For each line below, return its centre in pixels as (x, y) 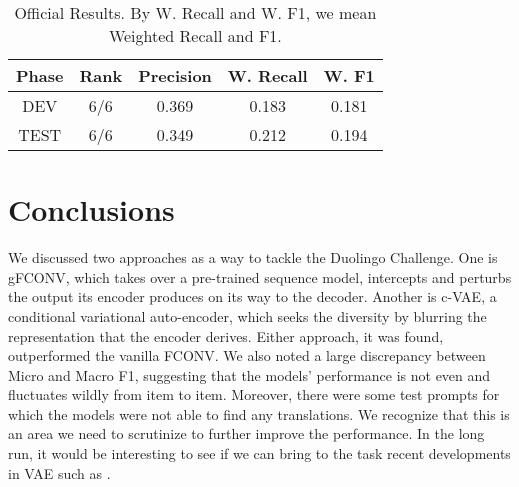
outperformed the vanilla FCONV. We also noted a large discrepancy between (247, 355)
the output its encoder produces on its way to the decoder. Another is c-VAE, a (252, 296)
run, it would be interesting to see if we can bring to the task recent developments (259, 453)
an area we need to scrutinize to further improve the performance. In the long (246, 433)
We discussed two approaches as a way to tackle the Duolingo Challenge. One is (253, 257)
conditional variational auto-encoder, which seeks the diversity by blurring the (247, 315)
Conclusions (91, 209)
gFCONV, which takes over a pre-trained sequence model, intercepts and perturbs (260, 276)
